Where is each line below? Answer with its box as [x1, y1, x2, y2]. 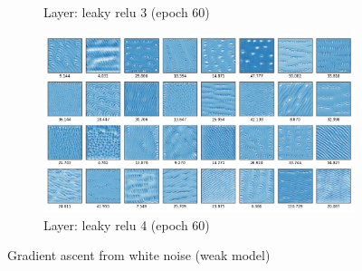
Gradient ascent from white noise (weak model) [7, 246, 271, 265]
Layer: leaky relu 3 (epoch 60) [43, 3, 210, 21]
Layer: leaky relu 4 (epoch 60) [43, 215, 210, 234]
